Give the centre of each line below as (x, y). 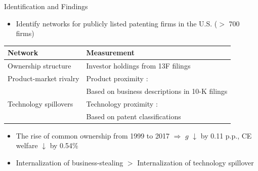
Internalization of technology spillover (196, 162)
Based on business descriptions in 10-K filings (157, 91)
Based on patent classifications (134, 116)
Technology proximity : (122, 103)
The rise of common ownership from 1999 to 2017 (93, 135)
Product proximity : (117, 78)
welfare (27, 145)
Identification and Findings (46, 6)
